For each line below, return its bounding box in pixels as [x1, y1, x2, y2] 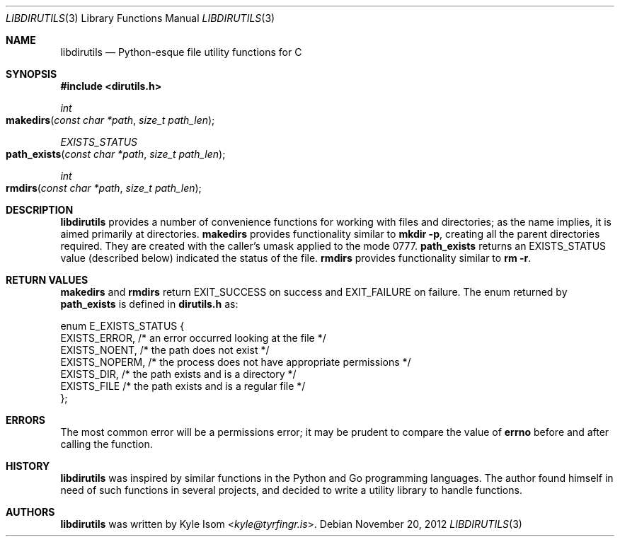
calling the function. [60, 438, 153, 450]
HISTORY [6, 460, 50, 472]
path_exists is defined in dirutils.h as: [60, 298, 239, 310]
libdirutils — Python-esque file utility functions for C [60, 46, 302, 58]
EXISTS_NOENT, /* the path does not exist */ [60, 344, 270, 356]
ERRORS [6, 414, 46, 426]
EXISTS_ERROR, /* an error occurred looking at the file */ [60, 332, 326, 344]
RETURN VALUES [6, 274, 88, 286]
